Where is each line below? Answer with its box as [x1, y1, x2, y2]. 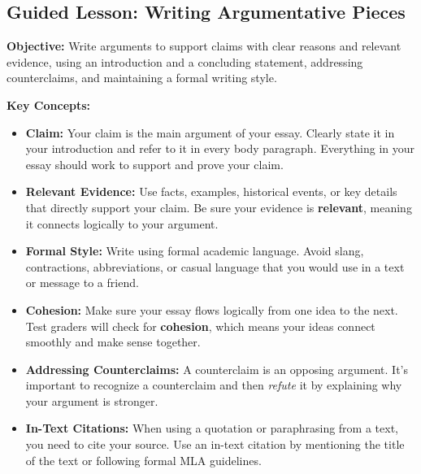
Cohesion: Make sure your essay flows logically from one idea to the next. [25, 301, 398, 318]
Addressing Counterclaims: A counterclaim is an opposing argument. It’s [25, 360, 408, 377]
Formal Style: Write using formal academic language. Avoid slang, [25, 242, 364, 259]
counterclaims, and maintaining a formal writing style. [7, 69, 277, 86]
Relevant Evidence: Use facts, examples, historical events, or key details [25, 183, 397, 200]
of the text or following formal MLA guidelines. [25, 451, 262, 468]
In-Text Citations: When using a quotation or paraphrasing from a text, [25, 420, 398, 437]
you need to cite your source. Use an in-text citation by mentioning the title [25, 436, 405, 453]
